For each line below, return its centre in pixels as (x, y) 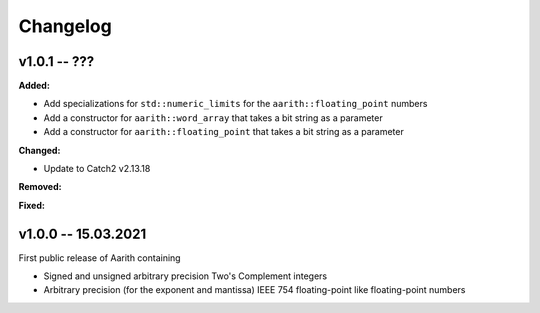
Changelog (65, 26)
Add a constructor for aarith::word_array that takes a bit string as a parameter (213, 117)
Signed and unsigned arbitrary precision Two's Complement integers (185, 276)
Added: (34, 86)
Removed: (40, 187)
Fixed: (31, 205)
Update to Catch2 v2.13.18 (97, 169)
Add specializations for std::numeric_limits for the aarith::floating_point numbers (235, 104)
